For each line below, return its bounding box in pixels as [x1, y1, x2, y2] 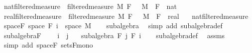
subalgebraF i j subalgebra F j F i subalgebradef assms [3, 30, 225, 40]
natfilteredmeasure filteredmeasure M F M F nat [3, 1, 177, 11]
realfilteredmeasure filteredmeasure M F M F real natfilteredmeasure [3, 10, 249, 21]
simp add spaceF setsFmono [3, 40, 93, 50]
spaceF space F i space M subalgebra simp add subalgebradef [3, 20, 223, 31]
